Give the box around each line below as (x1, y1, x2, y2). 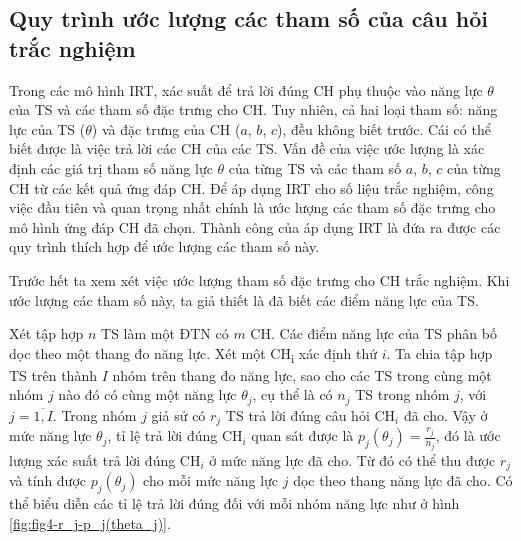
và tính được (9, 470, 87, 491)
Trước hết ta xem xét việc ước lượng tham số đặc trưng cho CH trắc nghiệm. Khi (9, 269, 510, 290)
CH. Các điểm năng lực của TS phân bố (250, 323, 497, 344)
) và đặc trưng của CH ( (91, 118, 241, 139)
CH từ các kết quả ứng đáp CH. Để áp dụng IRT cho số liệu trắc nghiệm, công (9, 177, 494, 198)
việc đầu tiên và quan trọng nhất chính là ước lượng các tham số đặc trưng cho (9, 197, 496, 218)
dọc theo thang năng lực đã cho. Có (293, 470, 513, 491)
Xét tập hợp (9, 323, 84, 344)
